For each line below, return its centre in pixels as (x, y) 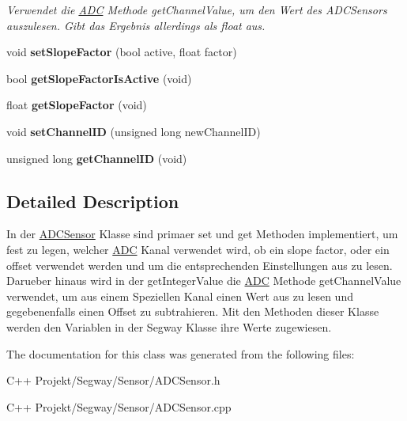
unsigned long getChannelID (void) (97, 158)
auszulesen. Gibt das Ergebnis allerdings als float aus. (136, 25)
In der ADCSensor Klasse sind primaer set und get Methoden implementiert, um (202, 234)
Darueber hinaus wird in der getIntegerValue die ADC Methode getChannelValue (204, 281)
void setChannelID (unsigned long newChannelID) (134, 131)
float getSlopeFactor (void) (77, 105)
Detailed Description (93, 201)
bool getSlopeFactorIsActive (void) (99, 78)
